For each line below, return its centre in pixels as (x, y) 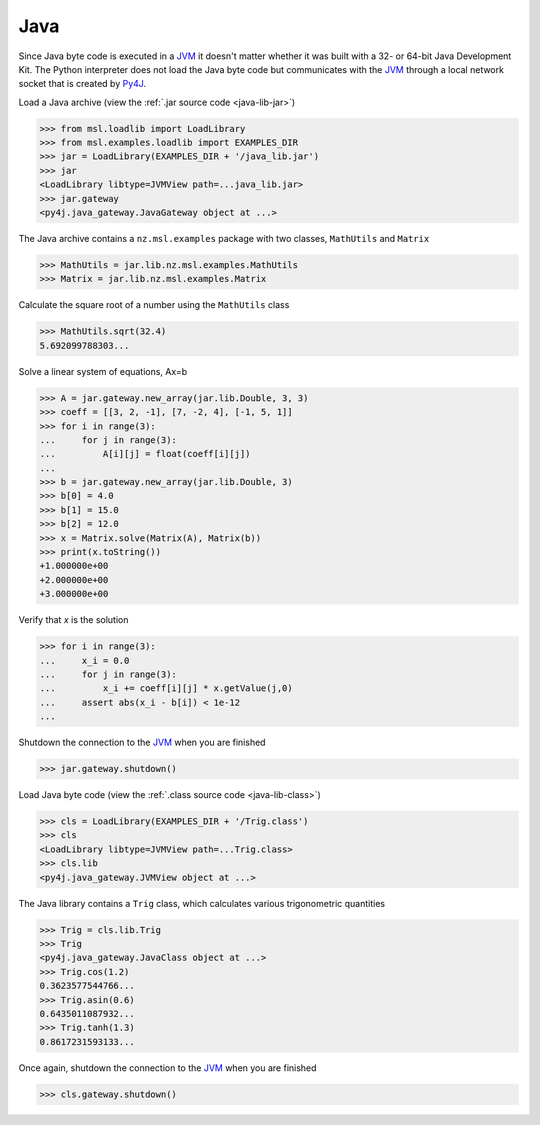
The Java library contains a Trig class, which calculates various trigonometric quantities (201, 903)
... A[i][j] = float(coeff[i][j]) (145, 454)
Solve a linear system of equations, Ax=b (103, 371)
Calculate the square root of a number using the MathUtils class (154, 305)
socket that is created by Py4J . (82, 84)
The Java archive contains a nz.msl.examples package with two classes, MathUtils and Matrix (224, 239)
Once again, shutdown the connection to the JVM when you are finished (167, 1067)
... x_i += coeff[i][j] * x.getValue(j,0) (166, 688)
